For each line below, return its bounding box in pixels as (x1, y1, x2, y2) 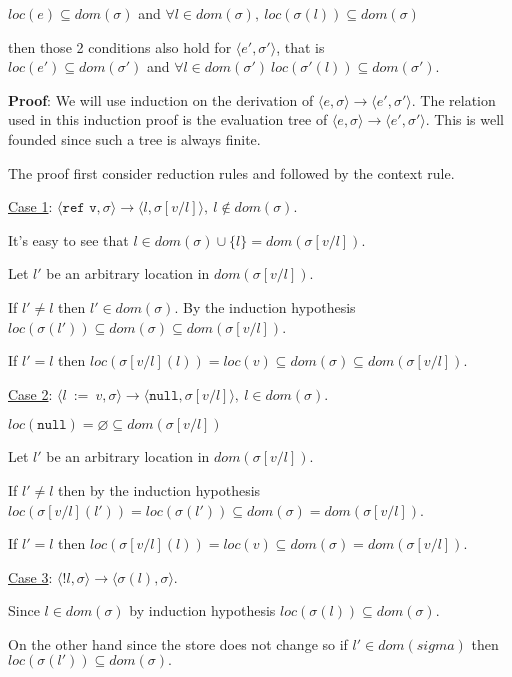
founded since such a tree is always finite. (8, 128, 261, 149)
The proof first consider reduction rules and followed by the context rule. (8, 162, 455, 183)
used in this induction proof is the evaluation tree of (8, 109, 328, 130)
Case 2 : (8, 383, 53, 404)
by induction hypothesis (129, 600, 276, 621)
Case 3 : (8, 566, 53, 587)
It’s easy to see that (8, 229, 129, 250)
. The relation (411, 89, 496, 110)
